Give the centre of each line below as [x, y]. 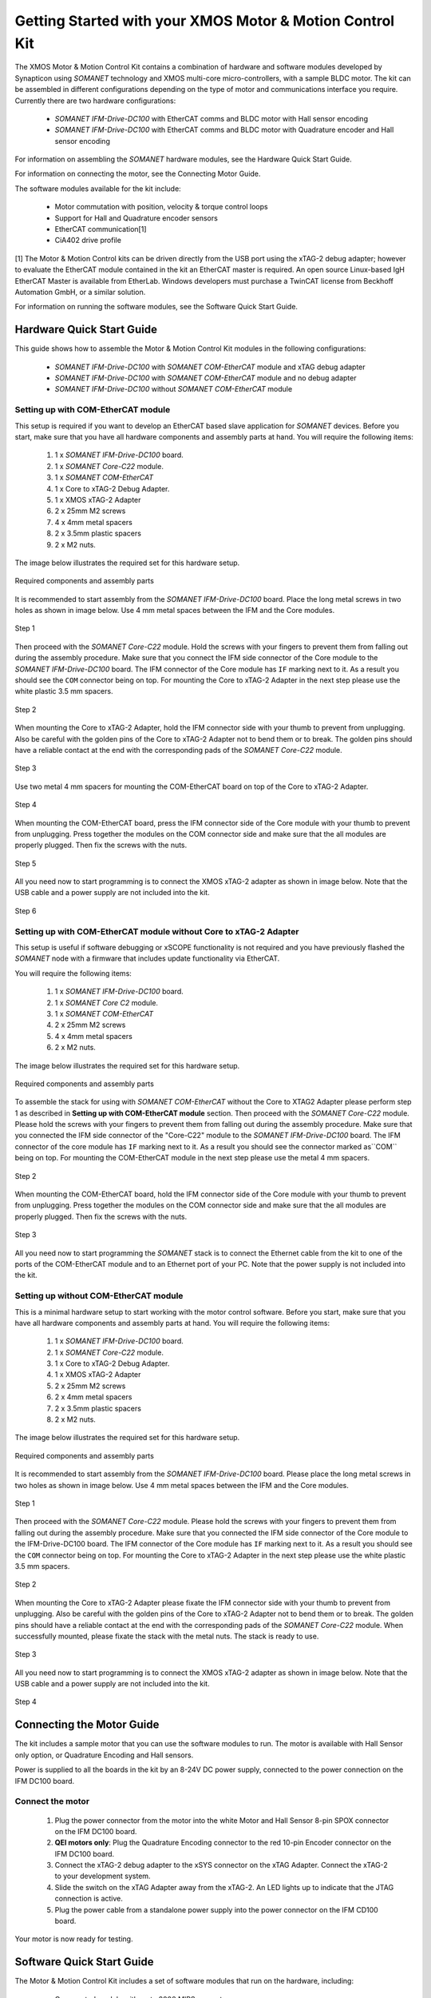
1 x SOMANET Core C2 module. [107, 1002]
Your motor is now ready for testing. [74, 1939]
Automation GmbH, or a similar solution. [80, 292]
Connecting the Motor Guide [87, 1725]
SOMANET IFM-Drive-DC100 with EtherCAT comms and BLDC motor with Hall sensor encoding [212, 118]
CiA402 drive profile [88, 241]
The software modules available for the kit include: [98, 189]
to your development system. [103, 1876]
